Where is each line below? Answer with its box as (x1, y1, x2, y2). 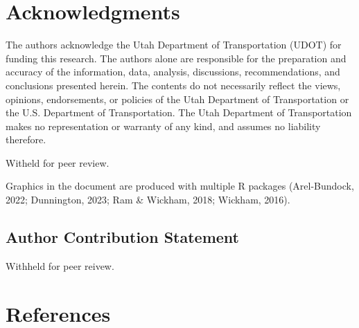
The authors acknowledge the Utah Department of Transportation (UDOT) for (6, 37, 342, 52)
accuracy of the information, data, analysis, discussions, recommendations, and (6, 64, 340, 79)
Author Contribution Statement (6, 226, 239, 248)
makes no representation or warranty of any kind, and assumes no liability (6, 118, 321, 133)
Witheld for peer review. (6, 155, 110, 170)
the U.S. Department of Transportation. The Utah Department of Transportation (6, 105, 352, 120)
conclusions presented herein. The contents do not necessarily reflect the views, (6, 78, 341, 92)
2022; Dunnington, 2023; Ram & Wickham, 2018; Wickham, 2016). (6, 192, 290, 207)
